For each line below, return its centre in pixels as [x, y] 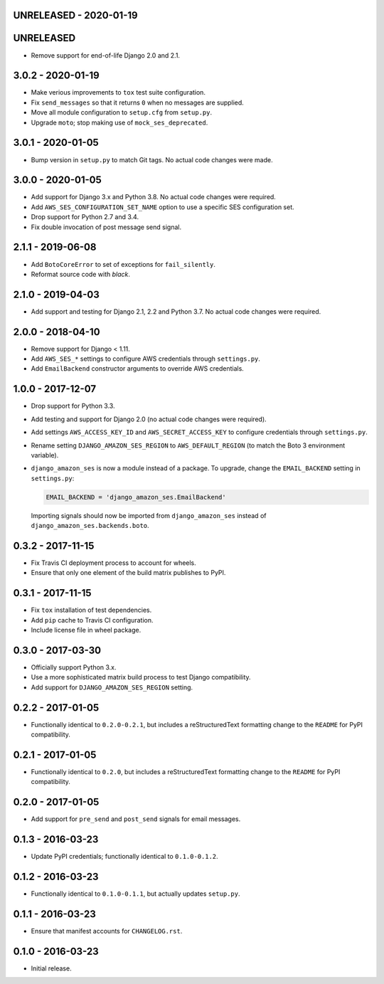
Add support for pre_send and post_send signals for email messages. [136, 819]
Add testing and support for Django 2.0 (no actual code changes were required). [149, 419]
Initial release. [51, 968]
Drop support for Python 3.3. [73, 406]
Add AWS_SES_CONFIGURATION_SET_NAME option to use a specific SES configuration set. [162, 207]
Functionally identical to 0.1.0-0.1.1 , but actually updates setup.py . [135, 894]
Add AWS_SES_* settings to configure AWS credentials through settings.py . [146, 359]
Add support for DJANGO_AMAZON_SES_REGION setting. [112, 687]
